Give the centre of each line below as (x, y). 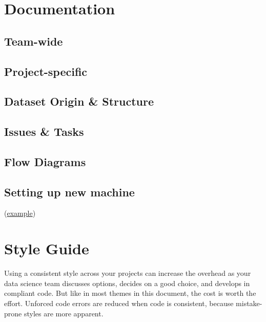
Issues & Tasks (44, 132)
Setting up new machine (69, 192)
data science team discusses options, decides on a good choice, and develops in (127, 283)
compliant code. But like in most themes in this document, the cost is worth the (130, 293)
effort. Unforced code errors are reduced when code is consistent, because (119, 303)
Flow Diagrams (45, 161)
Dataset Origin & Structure (79, 101)
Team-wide (34, 41)
